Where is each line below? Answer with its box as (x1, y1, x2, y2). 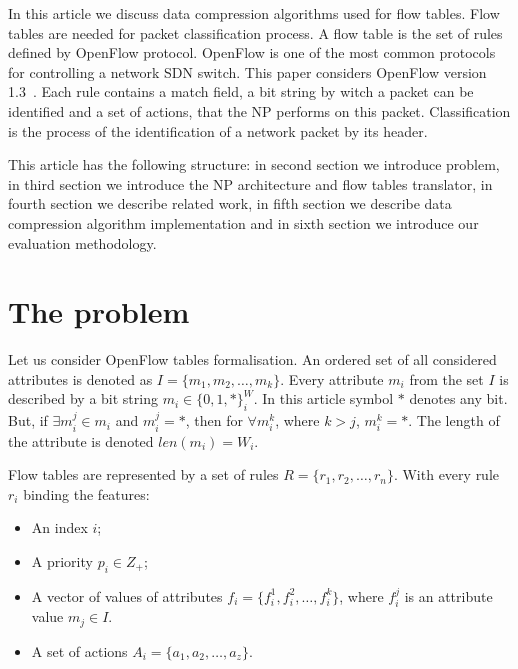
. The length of (408, 410, 500, 431)
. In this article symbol (253, 388, 394, 409)
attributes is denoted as (8, 368, 153, 389)
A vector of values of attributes (31, 585, 223, 606)
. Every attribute (280, 368, 384, 389)
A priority (31, 551, 93, 572)
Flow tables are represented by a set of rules (8, 464, 279, 485)
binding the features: (23, 483, 150, 504)
